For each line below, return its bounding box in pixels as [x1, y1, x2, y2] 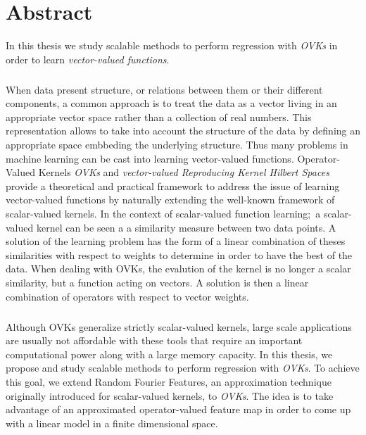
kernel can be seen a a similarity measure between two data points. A [36, 220, 336, 234]
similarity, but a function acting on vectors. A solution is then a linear [6, 275, 309, 289]
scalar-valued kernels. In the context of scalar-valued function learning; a [6, 206, 321, 221]
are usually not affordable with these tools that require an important [6, 333, 303, 348]
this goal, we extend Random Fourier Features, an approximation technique [6, 374, 332, 389]
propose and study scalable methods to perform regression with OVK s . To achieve [6, 360, 360, 375]
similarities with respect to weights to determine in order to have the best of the [6, 247, 353, 262]
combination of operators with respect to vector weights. [6, 289, 249, 303]
